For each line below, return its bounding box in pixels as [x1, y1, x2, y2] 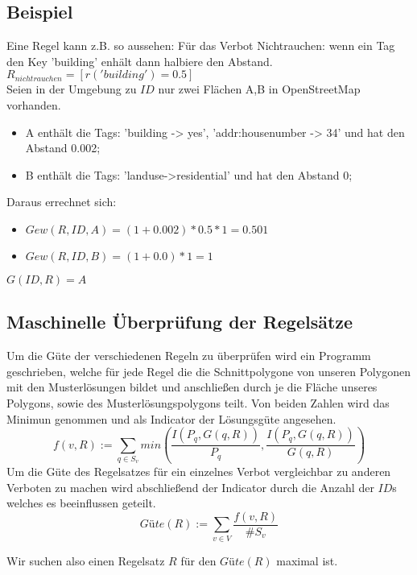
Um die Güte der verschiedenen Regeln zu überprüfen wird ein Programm [6, 347, 371, 364]
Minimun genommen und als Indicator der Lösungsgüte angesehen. [6, 410, 336, 427]
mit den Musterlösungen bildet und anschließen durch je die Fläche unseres [6, 379, 378, 395]
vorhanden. [6, 96, 61, 113]
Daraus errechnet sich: [6, 193, 117, 210]
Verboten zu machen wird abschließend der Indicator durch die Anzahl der [6, 478, 374, 495]
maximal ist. [276, 552, 338, 569]
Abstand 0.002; [25, 139, 101, 156]
